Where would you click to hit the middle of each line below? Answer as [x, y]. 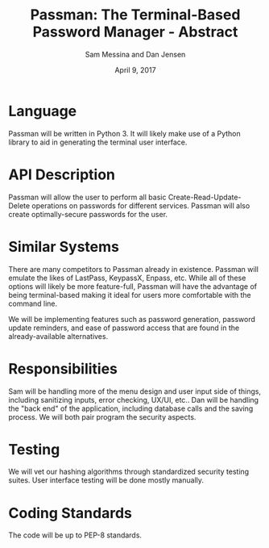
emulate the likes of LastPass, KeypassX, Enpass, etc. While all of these [127, 278]
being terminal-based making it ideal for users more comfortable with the [130, 295]
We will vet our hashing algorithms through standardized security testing [129, 472]
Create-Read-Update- [205, 197]
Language [43, 111]
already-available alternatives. [58, 336]
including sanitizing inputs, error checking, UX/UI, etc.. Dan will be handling [134, 399]
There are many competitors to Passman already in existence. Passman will [134, 269]
